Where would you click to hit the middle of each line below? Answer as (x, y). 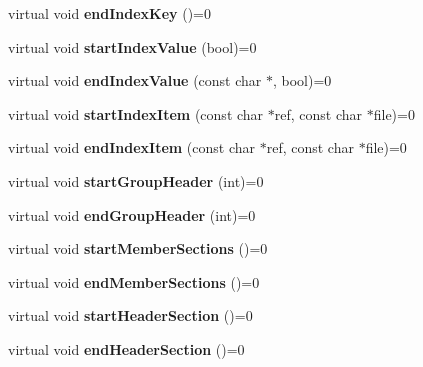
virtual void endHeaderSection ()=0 (126, 348)
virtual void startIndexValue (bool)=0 (132, 46)
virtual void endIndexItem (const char (132, 147)
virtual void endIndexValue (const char (135, 80)
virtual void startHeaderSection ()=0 (130, 315)
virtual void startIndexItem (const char (136, 113)
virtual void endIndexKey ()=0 (109, 13)
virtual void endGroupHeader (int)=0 (132, 214)
